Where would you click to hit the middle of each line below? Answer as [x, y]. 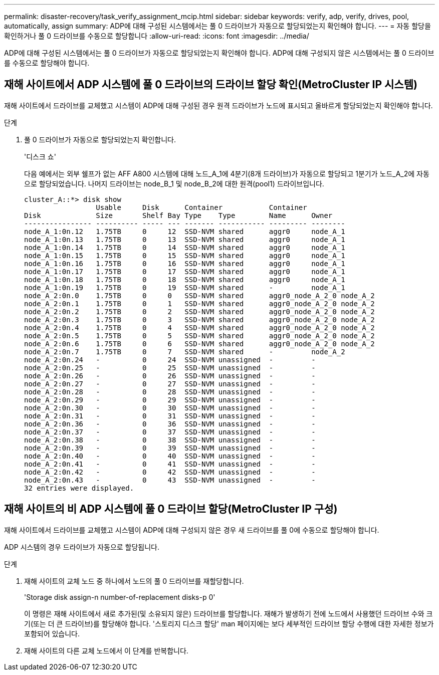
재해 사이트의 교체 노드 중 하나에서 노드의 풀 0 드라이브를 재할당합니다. [134, 581]
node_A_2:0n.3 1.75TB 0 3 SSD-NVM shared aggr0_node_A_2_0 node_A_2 [199, 319]
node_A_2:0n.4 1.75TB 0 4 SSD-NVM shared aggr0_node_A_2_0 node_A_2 [199, 327]
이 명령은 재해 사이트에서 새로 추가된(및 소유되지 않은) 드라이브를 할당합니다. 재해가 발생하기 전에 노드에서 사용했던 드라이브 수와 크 [229, 613]
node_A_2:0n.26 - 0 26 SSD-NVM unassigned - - [170, 376]
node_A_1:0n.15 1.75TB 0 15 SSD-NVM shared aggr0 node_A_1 [185, 255]
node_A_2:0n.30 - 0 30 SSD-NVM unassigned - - [170, 408]
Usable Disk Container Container [201, 207]
